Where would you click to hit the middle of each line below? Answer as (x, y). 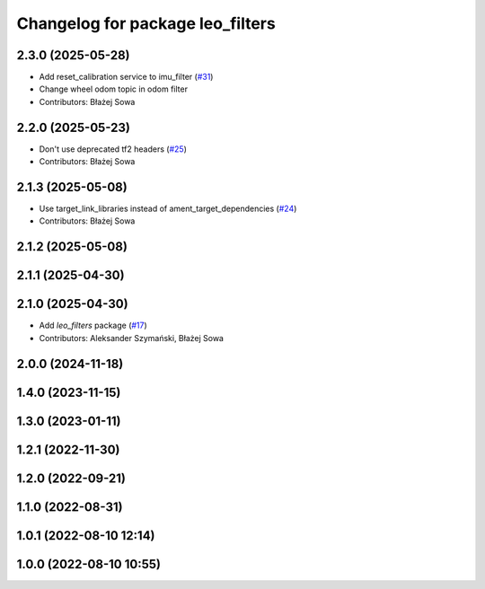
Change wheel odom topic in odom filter (114, 89)
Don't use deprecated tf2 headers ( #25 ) (113, 149)
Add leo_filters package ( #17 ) (93, 325)
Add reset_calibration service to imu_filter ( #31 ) (126, 77)
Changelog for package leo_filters (146, 23)
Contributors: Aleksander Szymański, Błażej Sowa (132, 338)
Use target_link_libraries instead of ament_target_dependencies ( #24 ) (168, 209)
